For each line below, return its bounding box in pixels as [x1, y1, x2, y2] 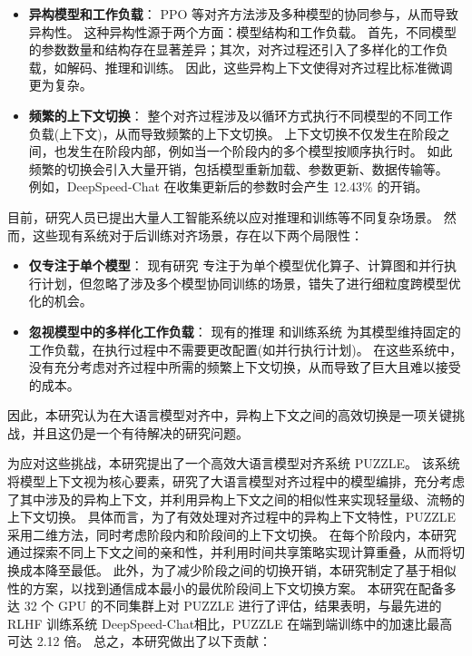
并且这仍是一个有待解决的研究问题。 [32, 423, 249, 442]
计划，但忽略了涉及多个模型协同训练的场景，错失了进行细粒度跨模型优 [41, 273, 461, 292]
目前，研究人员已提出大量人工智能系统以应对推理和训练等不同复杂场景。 [7, 207, 439, 226]
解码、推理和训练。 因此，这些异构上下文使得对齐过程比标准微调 [66, 57, 453, 76]
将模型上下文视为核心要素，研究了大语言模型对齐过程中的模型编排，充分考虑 [7, 472, 465, 491]
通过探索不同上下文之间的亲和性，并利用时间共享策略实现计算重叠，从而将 [7, 543, 452, 562]
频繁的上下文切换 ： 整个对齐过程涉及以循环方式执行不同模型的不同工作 [28, 105, 453, 124]
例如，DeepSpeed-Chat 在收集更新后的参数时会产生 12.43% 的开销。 [28, 177, 428, 196]
